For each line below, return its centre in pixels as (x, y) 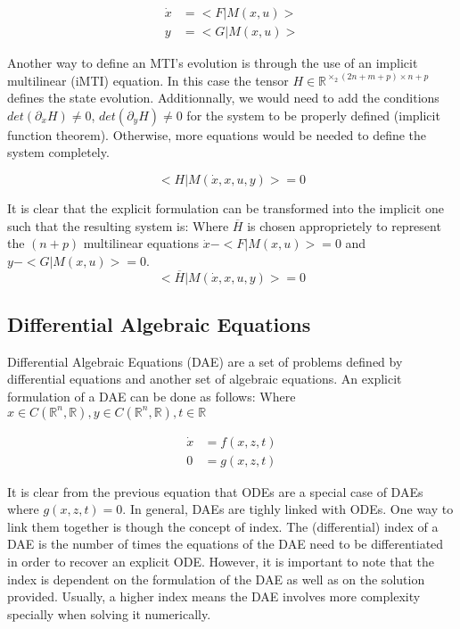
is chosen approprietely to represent (344, 225)
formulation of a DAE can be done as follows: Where (152, 397)
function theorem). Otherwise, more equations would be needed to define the (217, 134)
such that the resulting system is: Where (118, 225)
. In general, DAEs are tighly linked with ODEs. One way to (288, 509)
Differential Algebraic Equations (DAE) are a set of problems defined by (205, 361)
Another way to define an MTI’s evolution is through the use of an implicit (213, 63)
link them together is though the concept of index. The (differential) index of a (223, 526)
